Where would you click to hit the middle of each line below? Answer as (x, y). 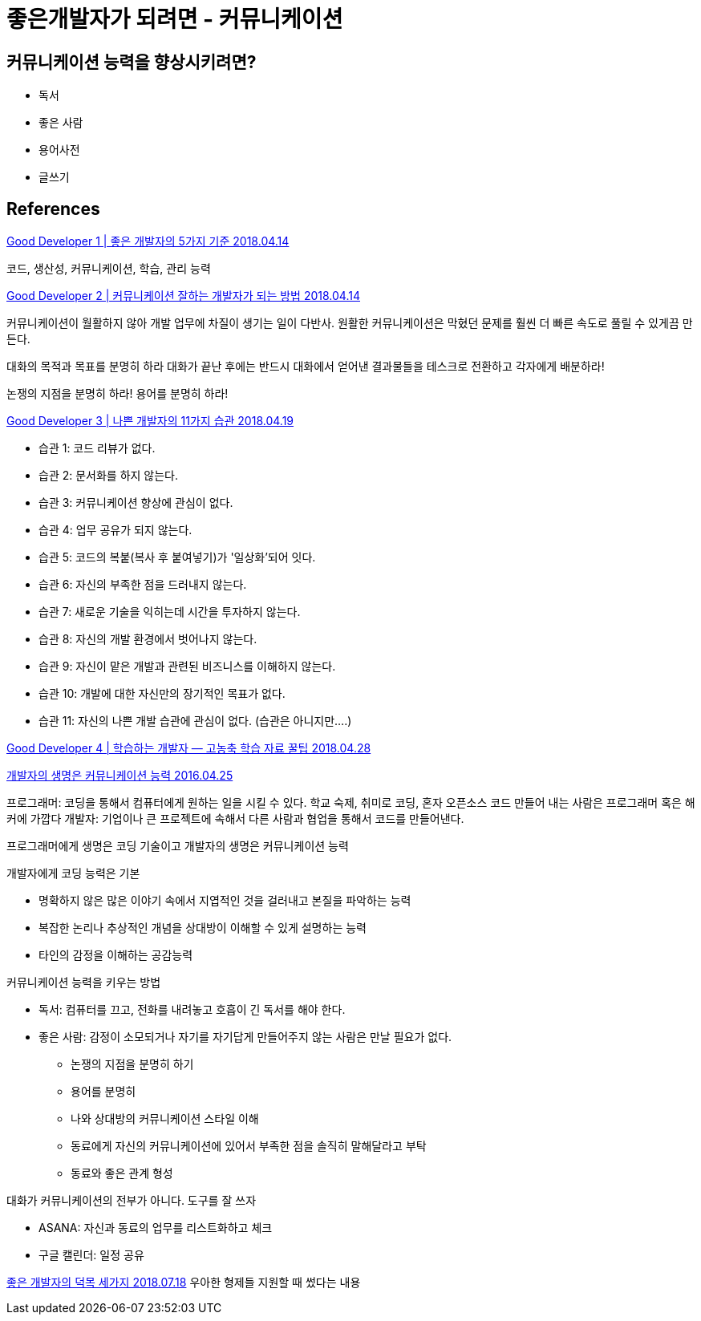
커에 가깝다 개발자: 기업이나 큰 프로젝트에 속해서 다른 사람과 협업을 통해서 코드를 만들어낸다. (235, 819)
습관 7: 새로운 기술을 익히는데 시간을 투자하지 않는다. (170, 612)
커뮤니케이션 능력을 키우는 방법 (84, 983)
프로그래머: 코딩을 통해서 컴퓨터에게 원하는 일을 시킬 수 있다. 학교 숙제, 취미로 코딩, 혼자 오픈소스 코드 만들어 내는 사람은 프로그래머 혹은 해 (351, 803)
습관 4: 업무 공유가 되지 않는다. (115, 530)
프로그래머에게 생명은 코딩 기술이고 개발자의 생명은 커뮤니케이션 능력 (178, 846)
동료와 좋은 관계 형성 (122, 1173)
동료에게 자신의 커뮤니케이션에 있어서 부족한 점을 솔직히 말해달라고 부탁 (249, 1146)
